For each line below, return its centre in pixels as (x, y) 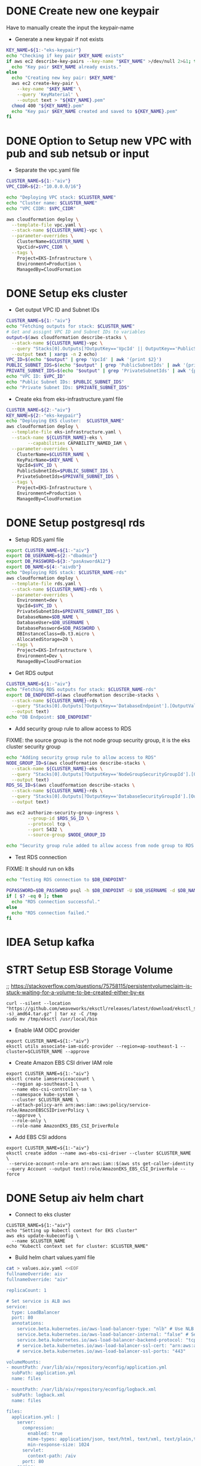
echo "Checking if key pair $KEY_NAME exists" (65, 56)
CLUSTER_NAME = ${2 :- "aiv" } (38, 410)
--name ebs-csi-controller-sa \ (52, 1089)
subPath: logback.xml (39, 1395)
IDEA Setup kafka (50, 942)
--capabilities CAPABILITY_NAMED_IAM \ (77, 443)
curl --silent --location (38, 1004)
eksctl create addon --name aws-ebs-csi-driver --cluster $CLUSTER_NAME (99, 1153)
